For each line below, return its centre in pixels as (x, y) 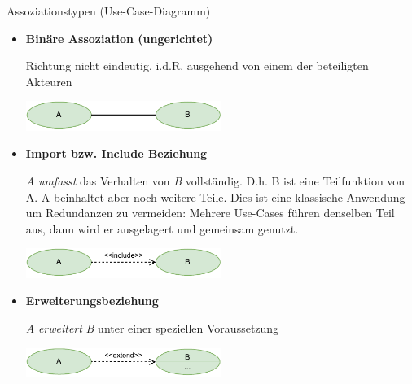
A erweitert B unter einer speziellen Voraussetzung (152, 327)
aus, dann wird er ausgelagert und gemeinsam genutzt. (162, 228)
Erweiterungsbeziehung (92, 301)
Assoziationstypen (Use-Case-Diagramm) (109, 11)
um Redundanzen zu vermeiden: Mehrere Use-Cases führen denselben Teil (210, 213)
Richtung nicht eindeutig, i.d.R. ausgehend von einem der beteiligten (197, 65)
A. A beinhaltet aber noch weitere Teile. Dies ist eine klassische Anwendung (215, 196)
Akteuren (49, 81)
